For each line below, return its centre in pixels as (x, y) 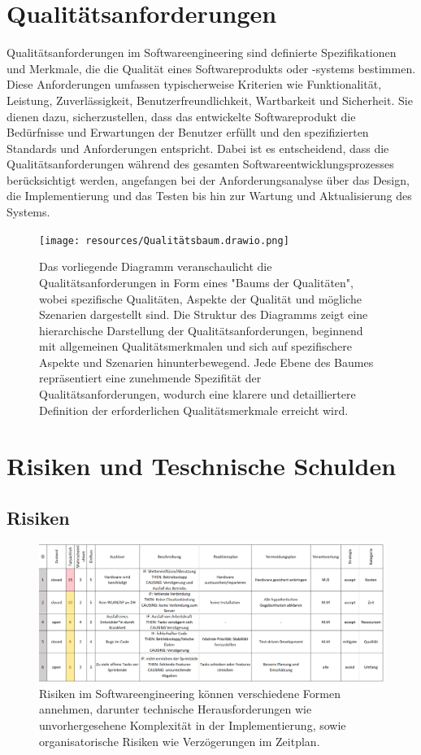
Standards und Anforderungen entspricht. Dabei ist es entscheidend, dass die (198, 148)
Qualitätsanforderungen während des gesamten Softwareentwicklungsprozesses (200, 164)
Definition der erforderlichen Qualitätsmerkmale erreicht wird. (194, 410)
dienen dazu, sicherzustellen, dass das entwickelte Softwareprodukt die (181, 116)
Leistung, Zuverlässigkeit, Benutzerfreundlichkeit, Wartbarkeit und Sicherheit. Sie (210, 100)
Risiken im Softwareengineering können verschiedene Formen (190, 693)
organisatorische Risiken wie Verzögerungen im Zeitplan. (180, 741)
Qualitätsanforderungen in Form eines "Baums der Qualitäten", (196, 282)
